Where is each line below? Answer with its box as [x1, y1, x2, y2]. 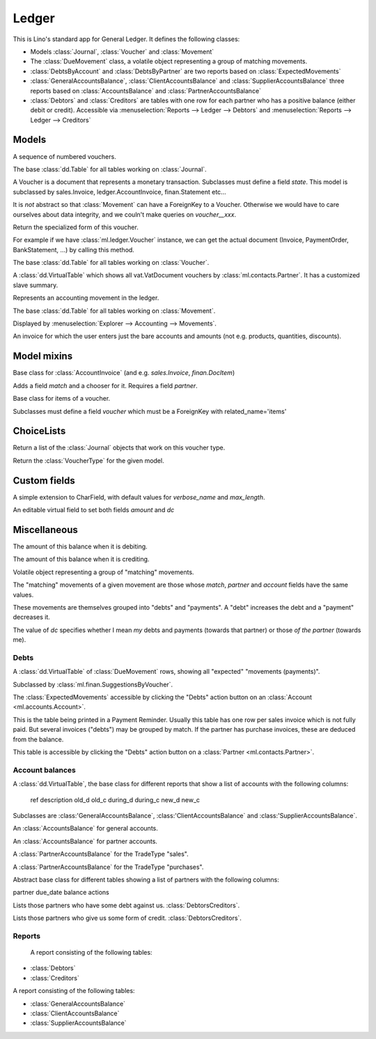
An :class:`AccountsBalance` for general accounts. [13, 824, 158, 833]
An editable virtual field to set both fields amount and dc [13, 506, 175, 514]
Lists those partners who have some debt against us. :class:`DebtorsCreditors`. [13, 901, 240, 909]
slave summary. [13, 281, 58, 289]
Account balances [13, 765, 76, 775]
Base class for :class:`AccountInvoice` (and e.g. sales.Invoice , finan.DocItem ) [13, 369, 235, 377]
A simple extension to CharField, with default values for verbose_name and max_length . [13, 493, 265, 501]
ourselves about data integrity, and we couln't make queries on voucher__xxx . [13, 210, 237, 219]
